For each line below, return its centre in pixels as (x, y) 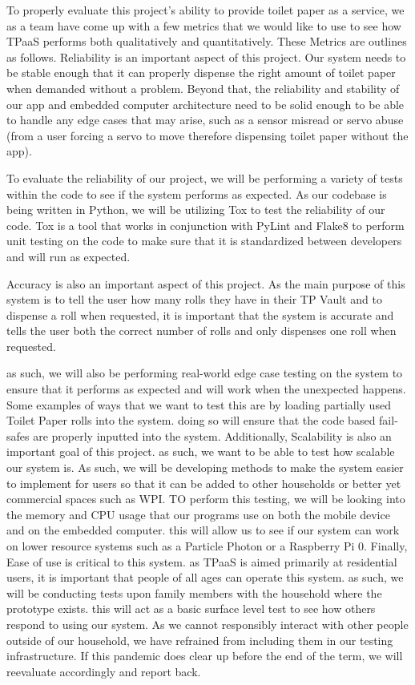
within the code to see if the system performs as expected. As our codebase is (197, 193)
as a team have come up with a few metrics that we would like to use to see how (204, 25)
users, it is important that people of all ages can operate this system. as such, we (205, 577)
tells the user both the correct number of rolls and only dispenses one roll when (201, 330)
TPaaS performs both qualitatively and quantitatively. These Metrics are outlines (207, 41)
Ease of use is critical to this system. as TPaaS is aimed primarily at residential (202, 561)
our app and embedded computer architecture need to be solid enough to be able (205, 104)
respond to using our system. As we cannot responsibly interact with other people (207, 624)
